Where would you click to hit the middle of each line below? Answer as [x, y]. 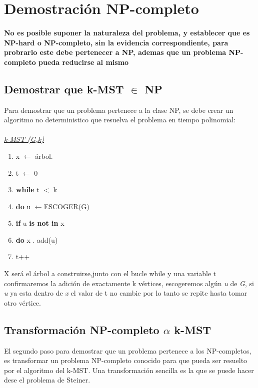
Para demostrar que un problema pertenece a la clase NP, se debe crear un [119, 110]
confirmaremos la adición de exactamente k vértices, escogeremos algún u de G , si [129, 283]
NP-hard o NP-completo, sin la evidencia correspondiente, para [116, 42]
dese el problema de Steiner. [47, 380]
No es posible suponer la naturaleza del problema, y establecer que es [127, 32]
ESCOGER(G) [66, 206]
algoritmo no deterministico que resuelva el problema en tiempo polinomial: [120, 120]
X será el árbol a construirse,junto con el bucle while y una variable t [110, 273]
